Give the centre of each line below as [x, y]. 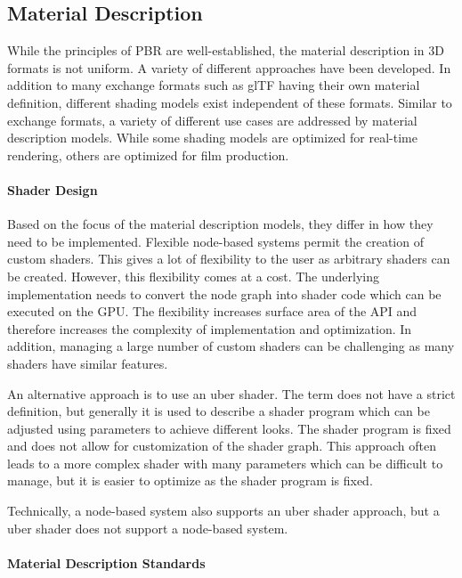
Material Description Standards [106, 562]
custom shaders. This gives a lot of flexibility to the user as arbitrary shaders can [229, 259]
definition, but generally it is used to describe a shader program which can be [219, 411]
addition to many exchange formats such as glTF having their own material [214, 85]
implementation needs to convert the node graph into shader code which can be [224, 293]
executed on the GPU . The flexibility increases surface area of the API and [212, 311]
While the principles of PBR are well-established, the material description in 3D [226, 50]
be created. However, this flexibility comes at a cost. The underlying [193, 276]
